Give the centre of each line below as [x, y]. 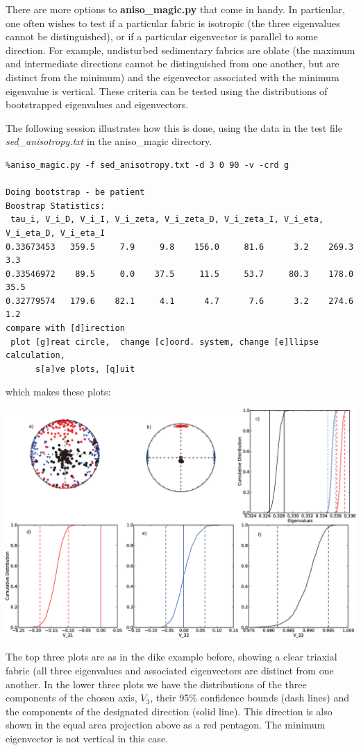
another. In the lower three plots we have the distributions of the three [156, 684]
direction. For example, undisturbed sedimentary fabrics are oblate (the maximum [180, 50]
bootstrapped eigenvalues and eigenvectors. [97, 104]
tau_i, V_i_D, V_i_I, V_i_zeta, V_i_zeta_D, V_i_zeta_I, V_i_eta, [167, 220]
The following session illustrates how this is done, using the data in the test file [174, 127]
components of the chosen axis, [72, 698]
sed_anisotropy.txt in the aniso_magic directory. [109, 141]
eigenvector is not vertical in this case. [87, 738]
